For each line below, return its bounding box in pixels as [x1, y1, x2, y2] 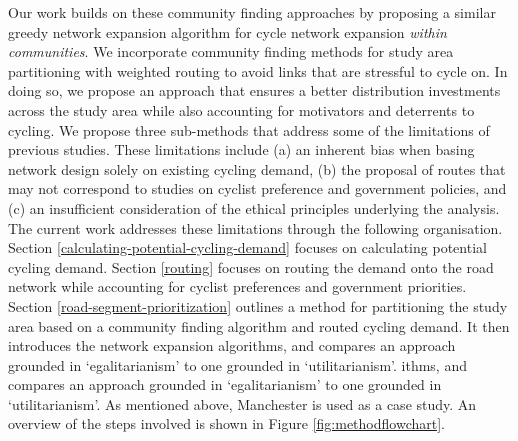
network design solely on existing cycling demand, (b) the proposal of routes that [8, 158, 506, 179]
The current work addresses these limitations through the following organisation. [8, 217, 503, 238]
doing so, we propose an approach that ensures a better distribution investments [8, 80, 501, 101]
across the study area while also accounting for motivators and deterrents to [8, 99, 475, 120]
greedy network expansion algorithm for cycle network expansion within [8, 21, 447, 42]
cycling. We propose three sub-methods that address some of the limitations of [8, 119, 490, 140]
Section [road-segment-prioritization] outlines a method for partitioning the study [8, 295, 508, 316]
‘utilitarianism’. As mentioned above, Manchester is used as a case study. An [8, 393, 477, 414]
